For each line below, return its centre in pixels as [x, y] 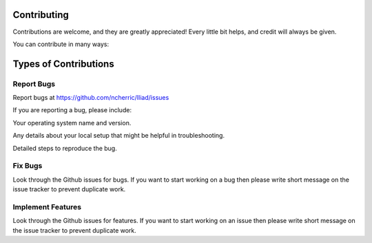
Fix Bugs [28, 166]
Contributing [41, 15]
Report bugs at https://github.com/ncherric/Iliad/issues [91, 98]
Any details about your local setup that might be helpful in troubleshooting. [119, 136]
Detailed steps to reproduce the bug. [65, 148]
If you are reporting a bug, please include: [72, 110]
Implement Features [47, 207]
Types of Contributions [63, 64]
